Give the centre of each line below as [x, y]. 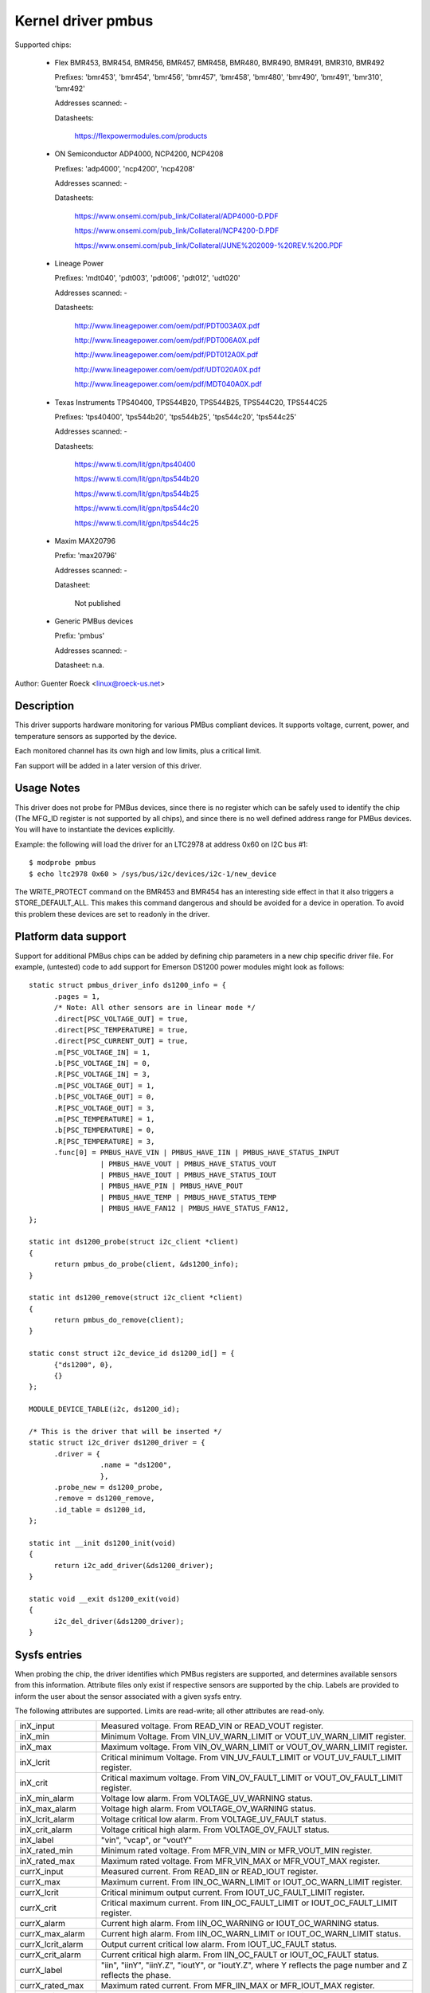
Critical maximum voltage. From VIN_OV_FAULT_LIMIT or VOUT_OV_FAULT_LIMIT [252, 1778]
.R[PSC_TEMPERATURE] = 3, [104, 1141]
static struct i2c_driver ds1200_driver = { [117, 1443]
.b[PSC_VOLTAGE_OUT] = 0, [104, 1097]
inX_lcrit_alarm [47, 1819]
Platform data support [70, 937]
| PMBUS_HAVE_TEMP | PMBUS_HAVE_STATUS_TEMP [188, 1197]
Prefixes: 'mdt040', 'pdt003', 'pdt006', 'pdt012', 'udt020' [147, 278]
